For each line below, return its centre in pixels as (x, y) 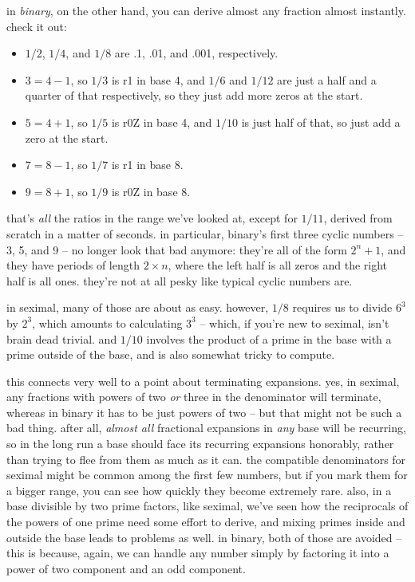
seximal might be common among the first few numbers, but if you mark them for (207, 475)
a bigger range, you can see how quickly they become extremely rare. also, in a (199, 490)
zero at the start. (67, 138)
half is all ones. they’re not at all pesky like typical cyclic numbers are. (180, 280)
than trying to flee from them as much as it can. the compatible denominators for (206, 459)
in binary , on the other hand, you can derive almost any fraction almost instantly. (206, 10)
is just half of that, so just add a (321, 122)
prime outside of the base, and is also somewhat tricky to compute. (171, 354)
